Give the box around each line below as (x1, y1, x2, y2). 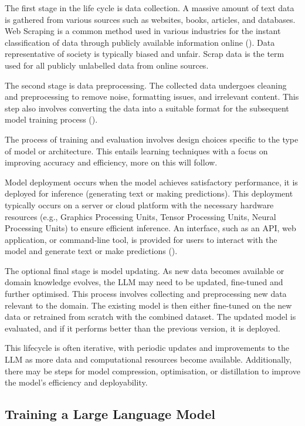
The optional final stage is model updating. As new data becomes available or (5, 264, 284, 276)
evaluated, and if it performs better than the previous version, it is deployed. (5, 322, 280, 334)
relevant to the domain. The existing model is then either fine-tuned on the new (5, 299, 292, 311)
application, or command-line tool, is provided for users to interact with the (5, 233, 277, 245)
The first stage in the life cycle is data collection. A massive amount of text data (5, 2, 294, 13)
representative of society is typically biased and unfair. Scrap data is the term (5, 48, 284, 60)
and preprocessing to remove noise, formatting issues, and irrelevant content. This (5, 90, 299, 103)
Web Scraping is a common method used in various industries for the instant (5, 25, 281, 37)
